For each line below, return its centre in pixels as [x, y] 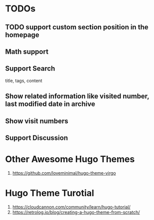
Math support [27, 52]
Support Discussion [37, 138]
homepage [22, 35]
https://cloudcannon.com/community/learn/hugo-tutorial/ [71, 207]
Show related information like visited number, [77, 96]
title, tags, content [24, 81]
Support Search [30, 68]
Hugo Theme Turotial [50, 193]
